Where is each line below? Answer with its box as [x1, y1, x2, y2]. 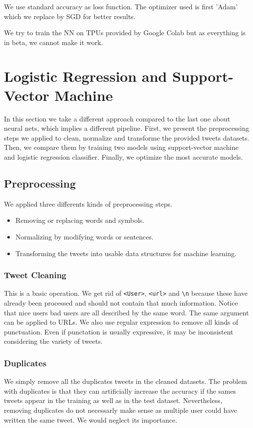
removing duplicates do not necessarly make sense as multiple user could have [4, 405, 237, 415]
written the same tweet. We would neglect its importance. [4, 414, 178, 425]
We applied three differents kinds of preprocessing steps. [4, 198, 173, 209]
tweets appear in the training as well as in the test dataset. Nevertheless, [4, 395, 222, 405]
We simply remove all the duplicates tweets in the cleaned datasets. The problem [4, 376, 247, 386]
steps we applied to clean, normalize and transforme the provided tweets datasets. [4, 132, 250, 143]
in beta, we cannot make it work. [4, 37, 103, 47]
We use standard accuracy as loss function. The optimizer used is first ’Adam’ [4, 1, 238, 11]
